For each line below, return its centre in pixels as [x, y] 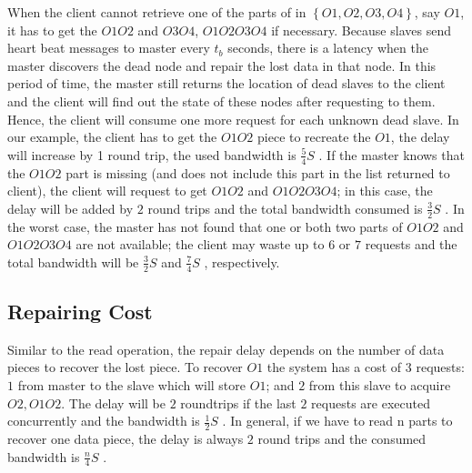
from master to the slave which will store [132, 385]
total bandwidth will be [73, 262]
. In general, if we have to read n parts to [337, 421]
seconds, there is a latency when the [328, 48]
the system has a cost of [334, 367]
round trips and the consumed [342, 439]
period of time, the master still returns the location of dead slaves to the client [226, 83]
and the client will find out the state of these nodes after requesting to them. [221, 101]
